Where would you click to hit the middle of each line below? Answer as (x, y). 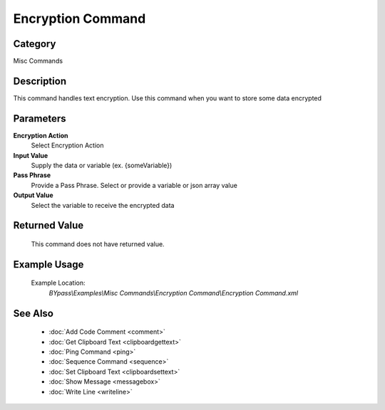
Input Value (31, 155)
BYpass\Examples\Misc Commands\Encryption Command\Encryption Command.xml (174, 293)
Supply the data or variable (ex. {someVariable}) (102, 165)
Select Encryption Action (67, 145)
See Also (33, 313)
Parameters (40, 119)
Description (40, 81)
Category (35, 44)
